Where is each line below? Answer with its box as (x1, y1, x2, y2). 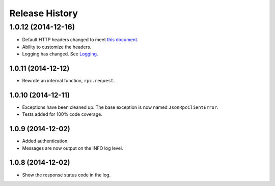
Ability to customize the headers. (22, 44, 92, 50)
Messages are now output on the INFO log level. (22, 145, 123, 151)
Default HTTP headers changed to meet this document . (22, 37, 139, 43)
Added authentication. (22, 138, 69, 144)
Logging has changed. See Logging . (22, 51, 98, 57)
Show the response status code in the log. (22, 172, 111, 178)
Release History (9, 8, 78, 19)
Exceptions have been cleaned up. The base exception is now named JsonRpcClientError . (22, 104, 218, 110)
